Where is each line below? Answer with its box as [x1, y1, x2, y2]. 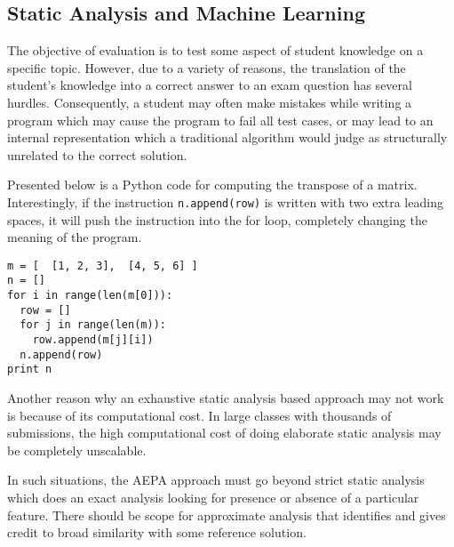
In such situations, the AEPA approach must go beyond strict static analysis [7, 471, 425, 489]
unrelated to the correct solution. [7, 145, 187, 164]
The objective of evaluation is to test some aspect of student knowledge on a [7, 41, 424, 60]
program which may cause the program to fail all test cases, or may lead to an [7, 110, 434, 129]
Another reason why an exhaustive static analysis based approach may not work [7, 389, 444, 407]
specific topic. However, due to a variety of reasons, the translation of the [7, 58, 406, 76]
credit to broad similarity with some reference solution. [7, 523, 307, 542]
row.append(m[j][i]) [32, 334, 154, 347]
